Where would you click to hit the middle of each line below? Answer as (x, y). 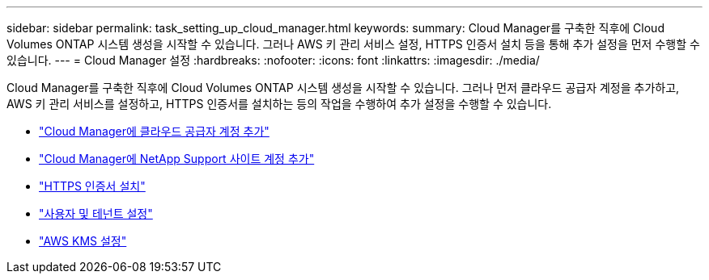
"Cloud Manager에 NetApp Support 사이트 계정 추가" (177, 159)
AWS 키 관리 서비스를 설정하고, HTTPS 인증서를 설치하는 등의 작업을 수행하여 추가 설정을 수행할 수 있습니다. (279, 104)
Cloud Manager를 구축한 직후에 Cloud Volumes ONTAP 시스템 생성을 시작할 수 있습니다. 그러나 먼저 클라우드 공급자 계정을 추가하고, (343, 88)
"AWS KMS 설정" (83, 241)
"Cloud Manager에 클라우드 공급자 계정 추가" (154, 131)
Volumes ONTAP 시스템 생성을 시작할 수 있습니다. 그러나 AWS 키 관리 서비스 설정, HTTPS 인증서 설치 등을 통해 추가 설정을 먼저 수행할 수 (353, 44)
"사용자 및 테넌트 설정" (96, 213)
